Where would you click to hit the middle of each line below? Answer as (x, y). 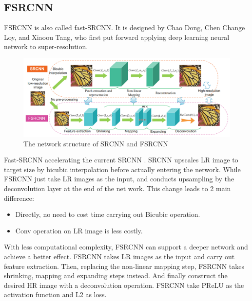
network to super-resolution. (46, 46)
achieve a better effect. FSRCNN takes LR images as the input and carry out (119, 256)
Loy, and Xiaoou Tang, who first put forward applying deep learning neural (117, 37)
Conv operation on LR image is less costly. (79, 230)
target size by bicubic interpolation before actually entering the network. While (122, 169)
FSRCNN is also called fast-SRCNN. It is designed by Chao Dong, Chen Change (125, 27)
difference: (19, 198)
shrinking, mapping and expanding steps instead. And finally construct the (116, 275)
